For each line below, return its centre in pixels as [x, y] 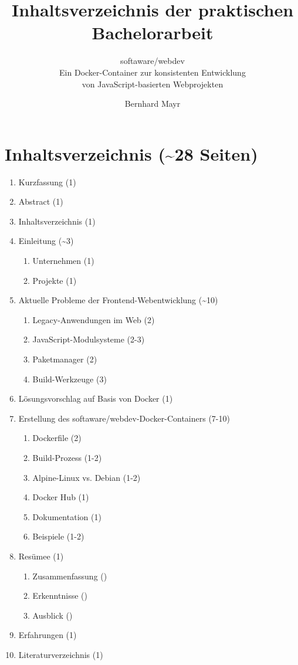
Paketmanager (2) [65, 359]
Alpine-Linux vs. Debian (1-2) [87, 477]
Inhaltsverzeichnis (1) [57, 221]
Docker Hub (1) [61, 497]
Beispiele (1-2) [58, 536]
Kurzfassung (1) [47, 181]
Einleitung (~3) [46, 241]
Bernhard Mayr [153, 104]
